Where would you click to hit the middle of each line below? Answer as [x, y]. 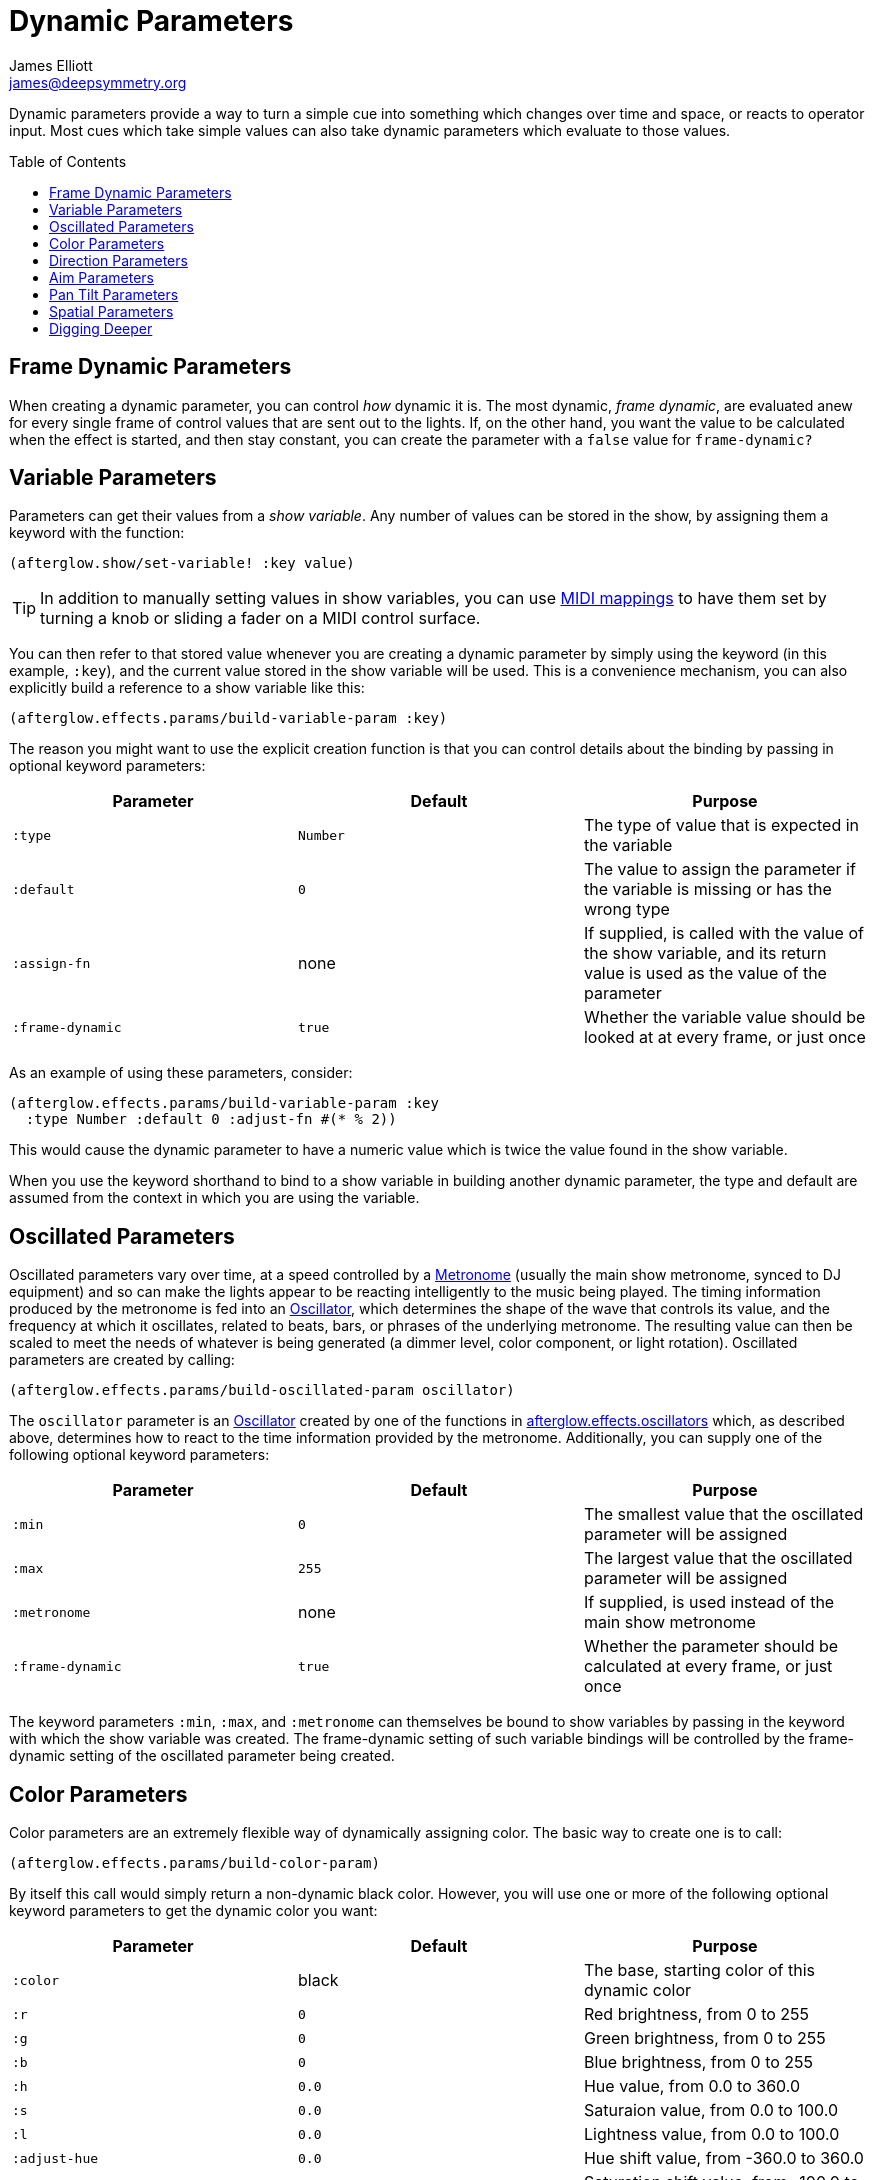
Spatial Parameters [111, 311]
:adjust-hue [55, 2158]
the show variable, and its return [705, 953]
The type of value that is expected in [721, 825]
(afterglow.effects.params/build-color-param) [194, 1863]
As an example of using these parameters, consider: [181, 1073]
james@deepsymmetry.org [98, 82]
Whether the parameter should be [711, 1646]
